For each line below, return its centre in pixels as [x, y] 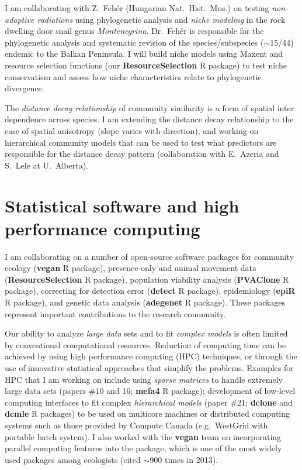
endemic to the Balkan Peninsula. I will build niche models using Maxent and [144, 54]
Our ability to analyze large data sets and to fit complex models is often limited [146, 333]
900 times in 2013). [184, 459]
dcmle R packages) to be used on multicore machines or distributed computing [147, 414]
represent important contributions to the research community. [115, 313]
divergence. [25, 88]
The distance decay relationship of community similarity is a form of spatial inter [150, 107]
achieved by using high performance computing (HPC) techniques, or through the [151, 356]
